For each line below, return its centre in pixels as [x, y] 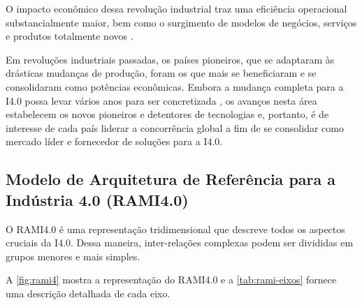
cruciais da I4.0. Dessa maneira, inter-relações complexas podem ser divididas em [180, 243]
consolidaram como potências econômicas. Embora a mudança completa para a [175, 86]
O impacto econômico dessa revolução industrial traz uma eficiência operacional [176, 8]
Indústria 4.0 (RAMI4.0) [97, 199]
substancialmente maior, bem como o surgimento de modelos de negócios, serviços [181, 22]
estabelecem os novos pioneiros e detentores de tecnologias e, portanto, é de [167, 114]
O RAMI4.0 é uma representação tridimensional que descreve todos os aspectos [175, 229]
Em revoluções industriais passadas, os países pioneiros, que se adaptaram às [170, 59]
